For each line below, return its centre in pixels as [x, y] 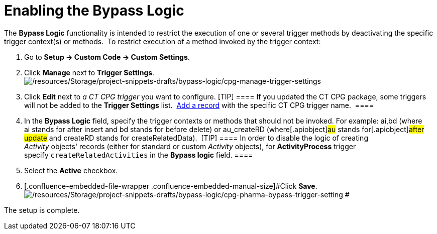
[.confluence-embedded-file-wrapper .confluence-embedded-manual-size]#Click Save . [171, 186]
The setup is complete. [42, 210]
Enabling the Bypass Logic [94, 11]
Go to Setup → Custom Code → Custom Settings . [107, 57]
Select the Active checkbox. [71, 170]
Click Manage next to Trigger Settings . [89, 72]
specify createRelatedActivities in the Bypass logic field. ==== [139, 155]
